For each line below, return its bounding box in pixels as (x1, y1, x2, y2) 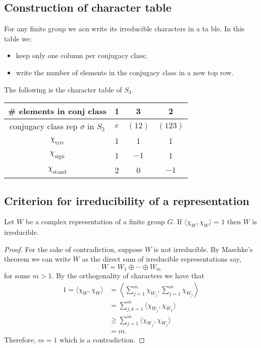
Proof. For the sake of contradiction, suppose (4, 243, 143, 254)
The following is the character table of (4, 84, 122, 94)
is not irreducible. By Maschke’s (153, 243, 253, 254)
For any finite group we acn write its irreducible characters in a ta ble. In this (4, 23, 245, 34)
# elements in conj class (8, 105, 107, 117)
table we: (4, 33, 32, 43)
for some (4, 270, 30, 281)
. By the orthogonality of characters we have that (51, 270, 204, 281)
